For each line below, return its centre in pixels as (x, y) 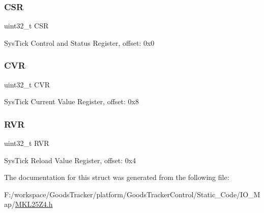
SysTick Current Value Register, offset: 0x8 (71, 101)
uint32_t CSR (26, 26)
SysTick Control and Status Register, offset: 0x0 (79, 42)
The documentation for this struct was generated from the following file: (117, 177)
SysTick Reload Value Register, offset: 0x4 (70, 160)
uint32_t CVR (27, 84)
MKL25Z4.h (34, 204)
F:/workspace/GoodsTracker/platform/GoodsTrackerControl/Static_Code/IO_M (132, 194)
